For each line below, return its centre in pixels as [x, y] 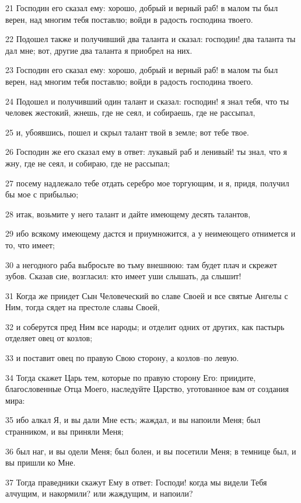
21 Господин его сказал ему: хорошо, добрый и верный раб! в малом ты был [142, 8]
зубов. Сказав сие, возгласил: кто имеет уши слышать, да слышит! [123, 276]
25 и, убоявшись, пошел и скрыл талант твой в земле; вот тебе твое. [127, 132]
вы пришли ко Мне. [41, 462]
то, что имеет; [30, 244]
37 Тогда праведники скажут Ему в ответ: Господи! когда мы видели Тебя [136, 482]
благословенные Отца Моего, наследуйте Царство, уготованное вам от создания [147, 389]
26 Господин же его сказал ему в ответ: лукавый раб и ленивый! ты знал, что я [146, 152]
